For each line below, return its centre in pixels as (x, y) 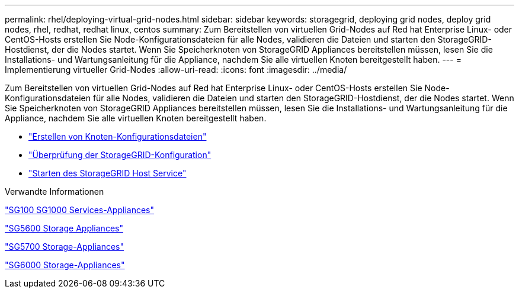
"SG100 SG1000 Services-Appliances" (79, 210)
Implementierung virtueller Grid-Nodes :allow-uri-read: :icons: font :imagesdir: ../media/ (176, 70)
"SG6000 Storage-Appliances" (65, 265)
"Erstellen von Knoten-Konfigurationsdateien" (118, 136)
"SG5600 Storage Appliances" (64, 228)
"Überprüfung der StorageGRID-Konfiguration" (120, 155)
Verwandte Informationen (55, 191)
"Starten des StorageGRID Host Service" (108, 173)
